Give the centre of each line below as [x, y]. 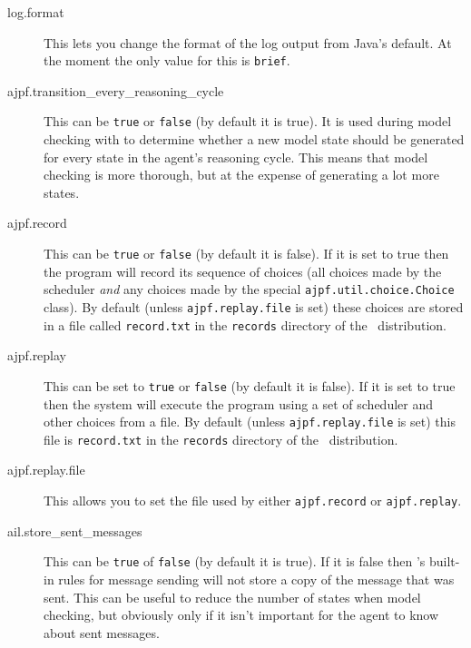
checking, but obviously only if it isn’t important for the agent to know [241, 615]
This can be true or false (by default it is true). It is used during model [248, 121]
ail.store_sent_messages [75, 530]
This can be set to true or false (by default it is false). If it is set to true [250, 385]
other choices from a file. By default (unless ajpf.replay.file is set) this [250, 422]
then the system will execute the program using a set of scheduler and [239, 403]
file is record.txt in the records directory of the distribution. [221, 439]
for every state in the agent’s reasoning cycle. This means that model [236, 157]
